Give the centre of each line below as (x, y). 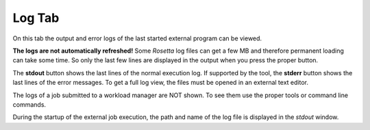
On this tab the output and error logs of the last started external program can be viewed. (137, 38)
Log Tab (36, 18)
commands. (29, 104)
